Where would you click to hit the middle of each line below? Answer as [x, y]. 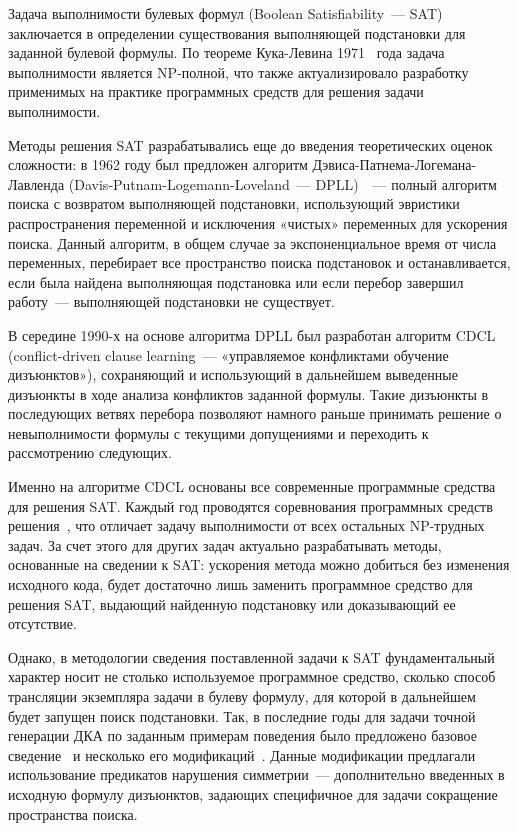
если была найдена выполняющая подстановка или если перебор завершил [236, 281]
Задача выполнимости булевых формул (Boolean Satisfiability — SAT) [225, 13]
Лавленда [36, 183]
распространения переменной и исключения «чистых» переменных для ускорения [258, 222]
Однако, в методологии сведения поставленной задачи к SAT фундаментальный [251, 656]
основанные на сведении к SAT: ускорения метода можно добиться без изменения [259, 564]
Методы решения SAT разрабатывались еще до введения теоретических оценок [250, 144]
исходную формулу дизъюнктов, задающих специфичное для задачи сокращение [253, 793]
